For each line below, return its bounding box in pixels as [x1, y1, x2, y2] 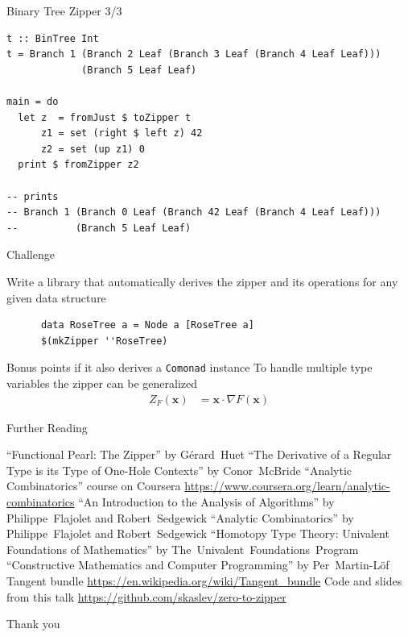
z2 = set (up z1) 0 [40, 143, 145, 155]
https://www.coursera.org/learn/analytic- [184, 477, 390, 494]
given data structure [6, 289, 106, 306]
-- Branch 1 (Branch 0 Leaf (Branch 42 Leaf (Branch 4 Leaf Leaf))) [6, 206, 381, 219]
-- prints [6, 190, 59, 202]
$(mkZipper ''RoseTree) [40, 335, 168, 347]
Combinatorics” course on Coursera [6, 477, 181, 494]
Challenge [6, 246, 55, 263]
